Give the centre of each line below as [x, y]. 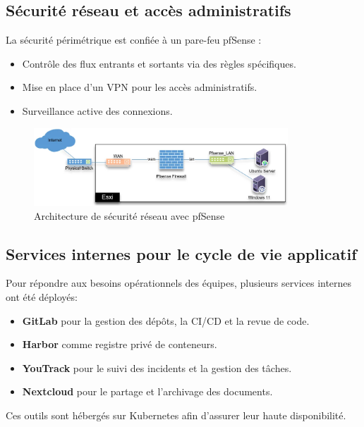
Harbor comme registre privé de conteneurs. [120, 344]
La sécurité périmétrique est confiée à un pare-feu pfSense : [134, 40]
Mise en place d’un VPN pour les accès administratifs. [140, 87]
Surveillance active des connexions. [97, 110]
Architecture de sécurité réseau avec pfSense [129, 215]
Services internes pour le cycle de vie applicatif [181, 253]
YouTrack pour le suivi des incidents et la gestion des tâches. [157, 367]
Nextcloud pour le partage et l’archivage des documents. [147, 391]
